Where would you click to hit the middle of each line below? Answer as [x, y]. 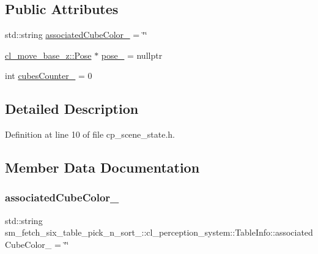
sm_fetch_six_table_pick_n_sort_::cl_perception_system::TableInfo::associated [159, 232]
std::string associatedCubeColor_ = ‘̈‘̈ [76, 35]
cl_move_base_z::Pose [48, 55]
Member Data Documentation [102, 167]
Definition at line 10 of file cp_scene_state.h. [90, 134]
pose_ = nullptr [132, 55]
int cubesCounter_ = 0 [49, 76]
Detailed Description [72, 109]
